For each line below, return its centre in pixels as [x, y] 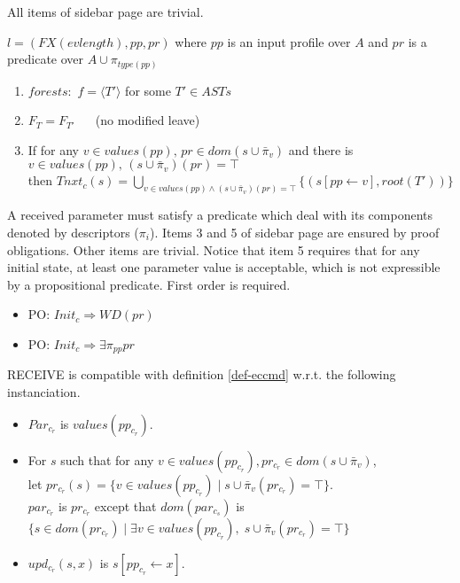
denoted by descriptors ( [73, 232]
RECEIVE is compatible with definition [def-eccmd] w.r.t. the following [202, 374]
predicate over [46, 59]
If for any [54, 149]
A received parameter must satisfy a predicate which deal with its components [220, 215]
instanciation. [44, 391]
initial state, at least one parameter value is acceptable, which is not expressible [224, 267]
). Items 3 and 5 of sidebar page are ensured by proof [294, 232]
